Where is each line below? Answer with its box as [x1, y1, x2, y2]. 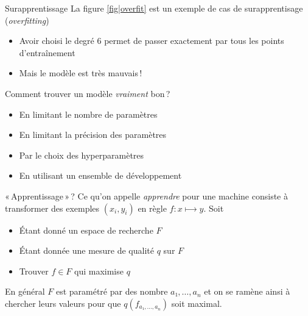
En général [5, 285, 45, 298]
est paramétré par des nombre [55, 285, 168, 298]
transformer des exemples [5, 201, 100, 214]
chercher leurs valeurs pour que [5, 296, 121, 309]
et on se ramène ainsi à [204, 285, 290, 298]
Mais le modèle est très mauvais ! [19, 66, 142, 79]
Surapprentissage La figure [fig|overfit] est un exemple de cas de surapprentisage [5, 2, 303, 14]
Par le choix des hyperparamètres [19, 148, 144, 161]
